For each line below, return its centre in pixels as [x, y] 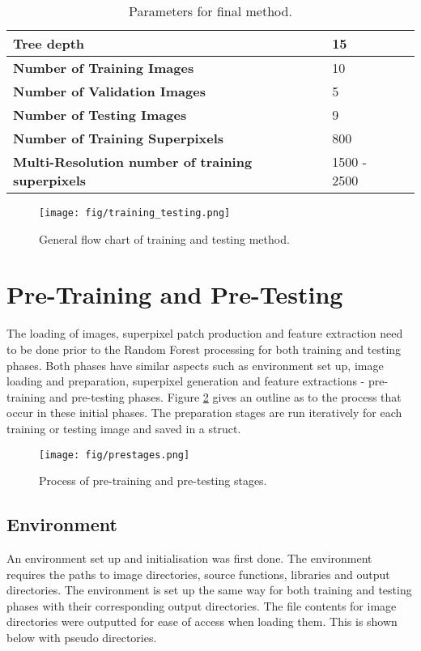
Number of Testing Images [100, 115]
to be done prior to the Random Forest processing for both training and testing [204, 349]
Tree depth [49, 43]
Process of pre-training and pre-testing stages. [153, 481]
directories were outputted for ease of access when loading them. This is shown [202, 621]
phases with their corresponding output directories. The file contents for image [202, 605]
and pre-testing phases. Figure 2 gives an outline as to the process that [225, 396]
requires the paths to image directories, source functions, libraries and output [198, 574]
